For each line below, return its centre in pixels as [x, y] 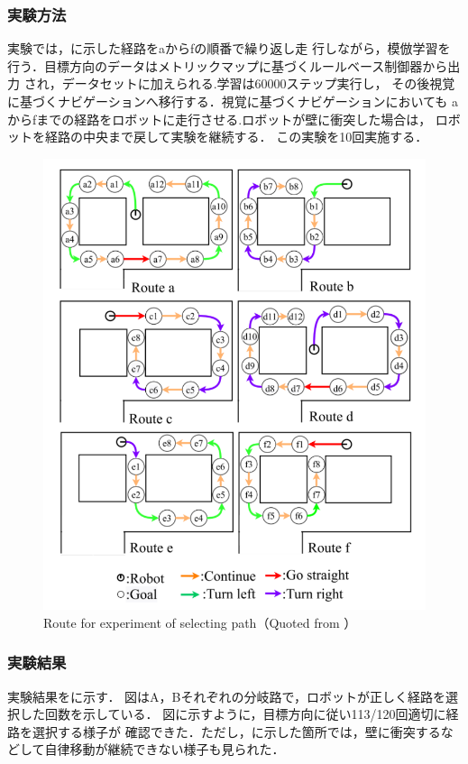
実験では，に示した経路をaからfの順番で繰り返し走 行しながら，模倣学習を [229, 48]
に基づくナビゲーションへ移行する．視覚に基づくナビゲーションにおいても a [233, 101]
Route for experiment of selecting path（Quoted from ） [200, 622]
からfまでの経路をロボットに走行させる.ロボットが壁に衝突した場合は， [220, 119]
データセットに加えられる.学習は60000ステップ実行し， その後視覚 [258, 83]
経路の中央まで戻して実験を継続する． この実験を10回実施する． [236, 137]
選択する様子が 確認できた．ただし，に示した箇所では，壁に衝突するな [243, 731]
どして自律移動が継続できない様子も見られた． [146, 749]
